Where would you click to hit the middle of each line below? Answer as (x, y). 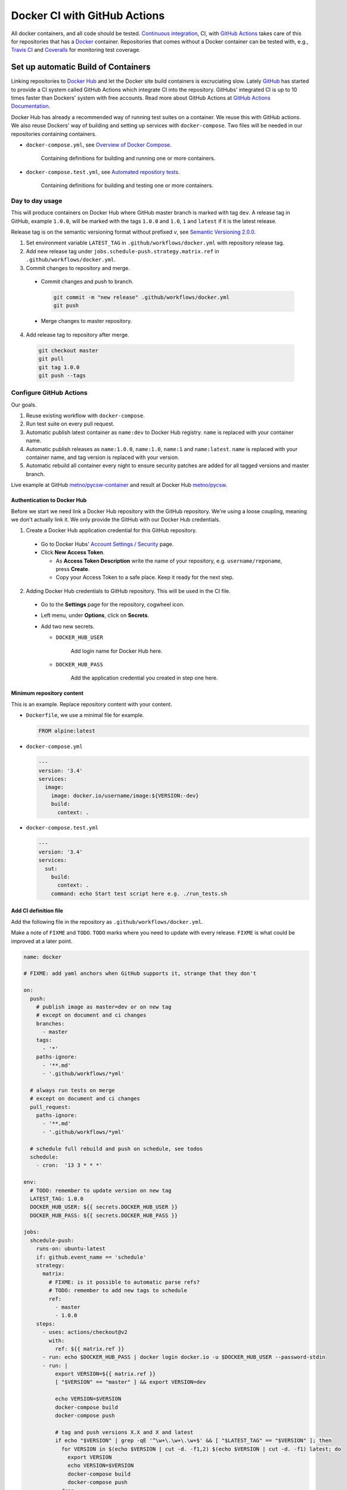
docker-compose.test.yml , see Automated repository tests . (103, 172)
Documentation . (31, 106)
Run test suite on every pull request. (70, 424)
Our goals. (24, 405)
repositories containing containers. (54, 134)
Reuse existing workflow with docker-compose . (86, 416)
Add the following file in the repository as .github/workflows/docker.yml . (107, 921)
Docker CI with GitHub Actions (88, 15)
